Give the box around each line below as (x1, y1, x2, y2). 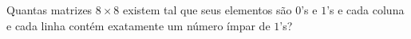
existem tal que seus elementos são (123, 2, 292, 18)
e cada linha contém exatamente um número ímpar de (6, 17, 271, 33)
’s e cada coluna (326, 2, 405, 18)
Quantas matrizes (6, 2, 93, 18)
